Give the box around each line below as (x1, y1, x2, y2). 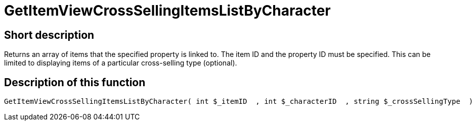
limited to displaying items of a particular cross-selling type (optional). (4, 58, 237, 68)
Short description (4, 28, 95, 41)
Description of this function (4, 76, 146, 89)
